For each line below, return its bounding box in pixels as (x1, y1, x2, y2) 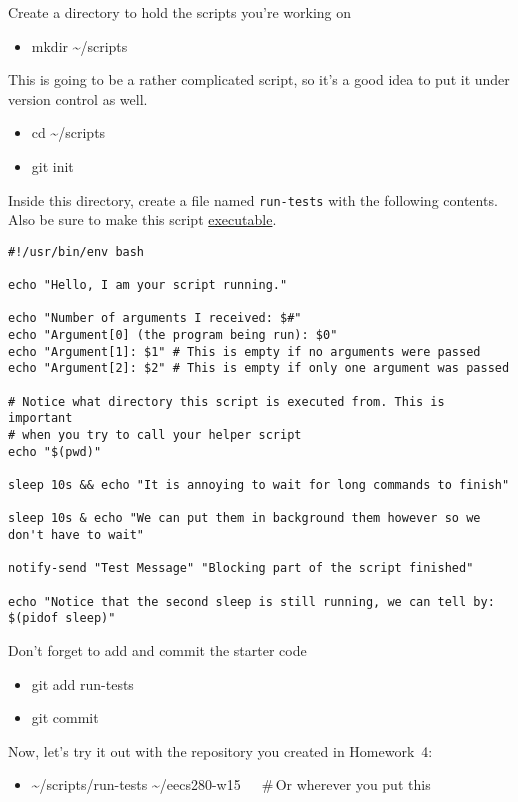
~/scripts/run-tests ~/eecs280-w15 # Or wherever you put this (31, 774, 431, 795)
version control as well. (8, 88, 148, 109)
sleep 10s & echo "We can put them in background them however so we (8, 511, 481, 526)
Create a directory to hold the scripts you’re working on (8, 2, 351, 22)
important (8, 411, 73, 426)
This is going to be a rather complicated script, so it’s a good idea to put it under (8, 69, 510, 90)
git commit (31, 707, 99, 728)
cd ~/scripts (31, 122, 106, 143)
